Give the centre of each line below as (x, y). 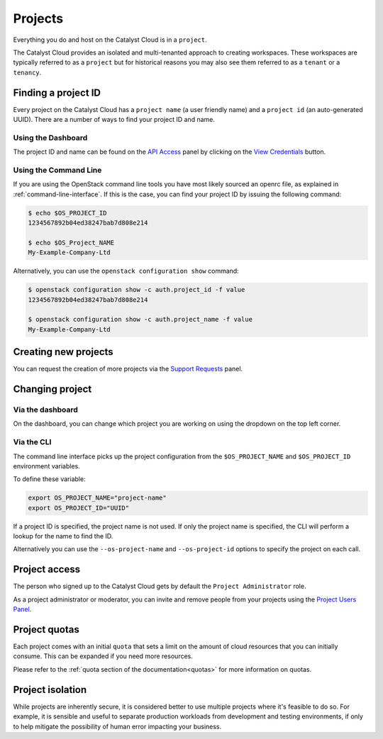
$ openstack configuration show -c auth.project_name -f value (140, 320)
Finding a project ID (57, 92)
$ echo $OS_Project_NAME (71, 242)
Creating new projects (63, 352)
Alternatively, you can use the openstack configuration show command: (126, 271)
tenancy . (27, 72)
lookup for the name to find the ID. (63, 536)
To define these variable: (49, 479)
